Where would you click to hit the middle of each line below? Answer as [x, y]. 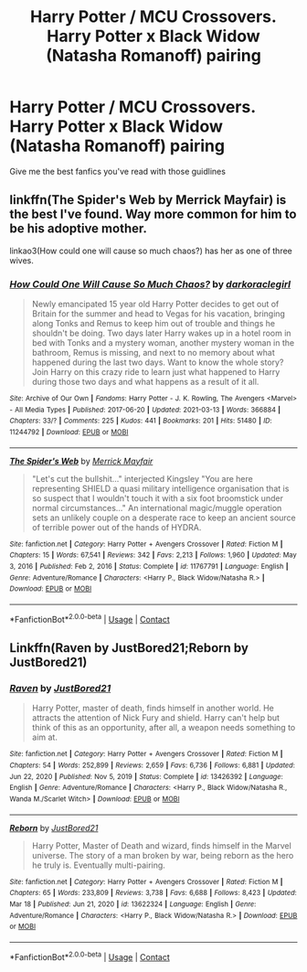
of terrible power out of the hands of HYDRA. [116, 527]
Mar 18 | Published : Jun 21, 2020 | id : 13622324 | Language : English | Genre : [133, 904]
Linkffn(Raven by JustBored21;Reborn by [129, 648]
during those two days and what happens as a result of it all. [145, 382]
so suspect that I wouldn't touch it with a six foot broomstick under [157, 498]
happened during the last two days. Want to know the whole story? [158, 362]
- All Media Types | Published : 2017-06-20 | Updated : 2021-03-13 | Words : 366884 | [145, 410]
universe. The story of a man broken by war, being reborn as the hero [163, 855]
